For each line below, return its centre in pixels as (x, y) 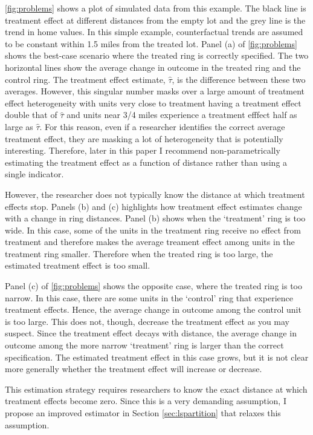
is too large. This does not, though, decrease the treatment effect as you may (147, 321)
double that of (31, 115)
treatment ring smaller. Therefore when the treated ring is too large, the (139, 253)
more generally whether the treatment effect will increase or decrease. (134, 369)
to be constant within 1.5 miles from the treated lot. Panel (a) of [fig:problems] (151, 43)
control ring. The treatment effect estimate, (85, 79)
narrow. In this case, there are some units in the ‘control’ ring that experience (149, 297)
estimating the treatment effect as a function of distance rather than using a (146, 162)
